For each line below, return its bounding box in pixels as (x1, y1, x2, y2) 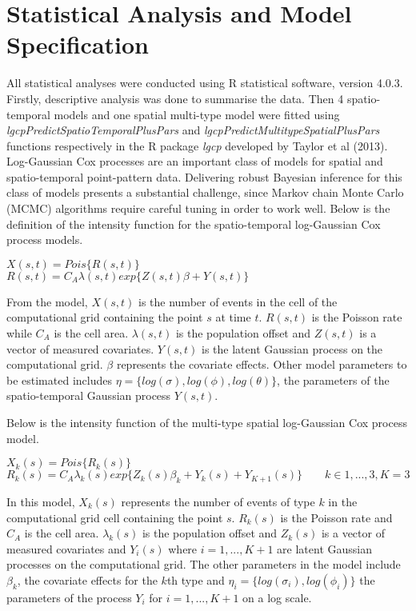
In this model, (6, 493, 75, 509)
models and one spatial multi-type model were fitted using (54, 106, 340, 122)
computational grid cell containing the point (6, 509, 223, 525)
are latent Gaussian (277, 540, 372, 557)
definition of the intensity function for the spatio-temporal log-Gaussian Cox (6, 215, 381, 232)
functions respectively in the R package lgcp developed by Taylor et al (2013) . (6, 137, 388, 154)
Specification (6, 28, 149, 61)
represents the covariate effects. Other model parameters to (116, 356, 407, 373)
